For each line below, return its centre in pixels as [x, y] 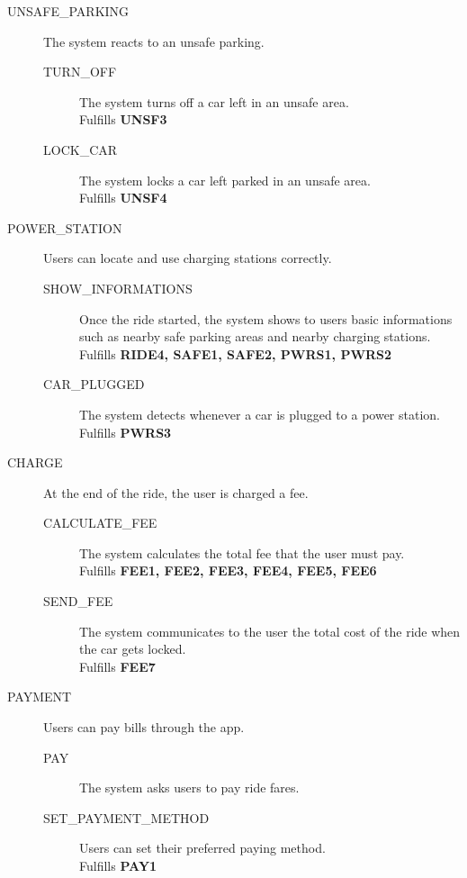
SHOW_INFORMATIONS [118, 288]
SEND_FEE [78, 601]
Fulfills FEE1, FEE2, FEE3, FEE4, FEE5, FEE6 [228, 570]
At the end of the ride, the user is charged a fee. [176, 492]
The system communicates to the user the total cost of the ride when [270, 631]
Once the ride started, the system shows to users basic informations [266, 318]
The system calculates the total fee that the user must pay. [242, 552]
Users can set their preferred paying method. [202, 848]
